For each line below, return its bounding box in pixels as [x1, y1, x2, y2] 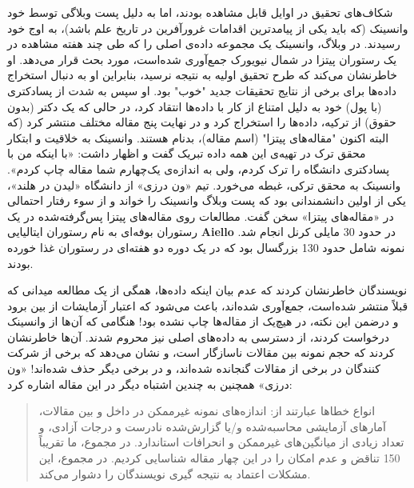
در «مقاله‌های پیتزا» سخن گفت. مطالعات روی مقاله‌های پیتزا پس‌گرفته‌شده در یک [7, 207, 394, 224]
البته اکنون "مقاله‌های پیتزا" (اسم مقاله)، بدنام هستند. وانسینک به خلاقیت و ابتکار [7, 129, 389, 146]
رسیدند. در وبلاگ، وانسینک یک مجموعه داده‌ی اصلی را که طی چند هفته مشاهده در [7, 35, 400, 52]
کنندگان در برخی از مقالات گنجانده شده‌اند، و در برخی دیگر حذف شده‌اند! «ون [7, 360, 380, 377]
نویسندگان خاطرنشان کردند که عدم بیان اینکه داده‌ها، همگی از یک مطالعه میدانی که [7, 282, 408, 298]
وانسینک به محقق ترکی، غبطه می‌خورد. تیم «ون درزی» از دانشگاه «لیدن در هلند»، [7, 176, 401, 193]
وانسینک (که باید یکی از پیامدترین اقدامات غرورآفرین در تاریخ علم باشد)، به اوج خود [7, 19, 408, 36]
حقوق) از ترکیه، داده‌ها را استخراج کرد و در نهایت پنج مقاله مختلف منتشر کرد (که [7, 114, 396, 130]
